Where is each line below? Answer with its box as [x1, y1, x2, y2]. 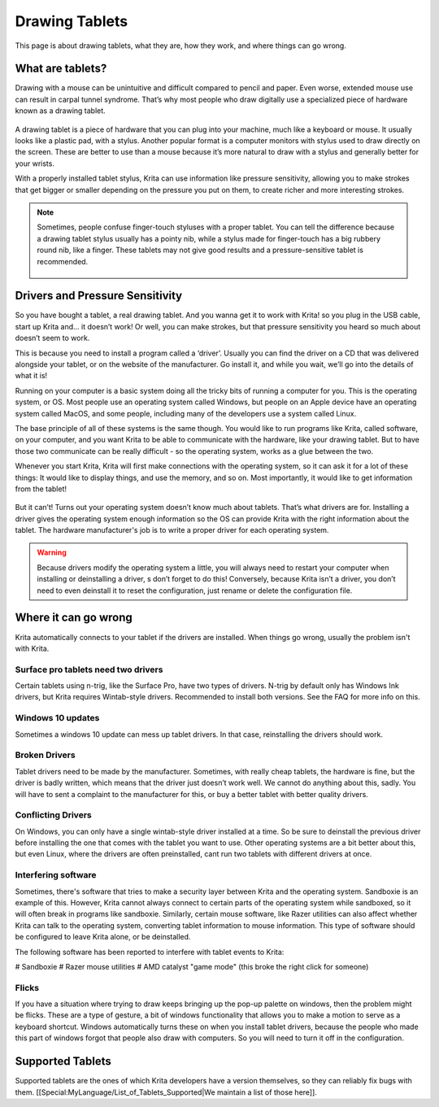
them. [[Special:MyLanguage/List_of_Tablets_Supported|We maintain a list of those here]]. [15, 1087, 317, 1097]
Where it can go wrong [15, 611, 133, 625]
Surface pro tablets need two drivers [15, 664, 163, 675]
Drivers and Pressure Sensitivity [15, 289, 183, 303]
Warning [37, 547, 67, 557]
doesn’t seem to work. [15, 333, 90, 343]
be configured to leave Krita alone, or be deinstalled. [15, 932, 191, 942]
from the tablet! [15, 484, 67, 494]
